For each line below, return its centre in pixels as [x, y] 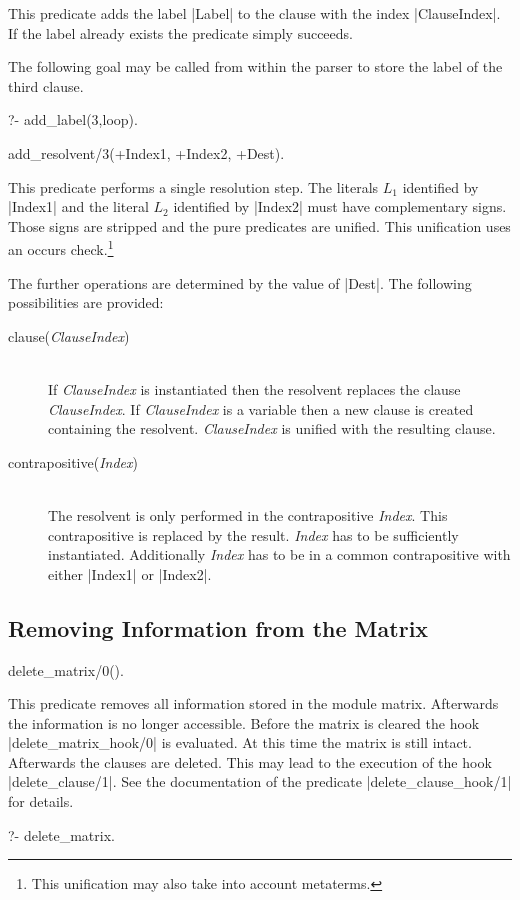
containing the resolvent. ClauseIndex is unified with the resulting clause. [272, 428]
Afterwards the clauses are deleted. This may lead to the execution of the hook [250, 761]
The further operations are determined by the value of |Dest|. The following [240, 282]
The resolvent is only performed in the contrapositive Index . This [248, 514]
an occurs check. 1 [61, 247]
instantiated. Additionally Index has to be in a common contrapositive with [279, 554]
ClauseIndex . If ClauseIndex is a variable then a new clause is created [261, 408]
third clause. [46, 85]
